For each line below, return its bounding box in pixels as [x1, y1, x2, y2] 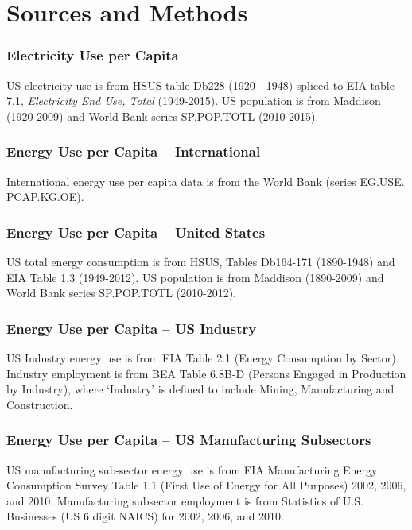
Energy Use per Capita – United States [6, 222, 266, 242]
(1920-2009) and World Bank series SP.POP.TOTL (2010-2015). [6, 107, 319, 124]
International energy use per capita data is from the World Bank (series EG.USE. [6, 172, 405, 189]
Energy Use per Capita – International [6, 141, 261, 161]
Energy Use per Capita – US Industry [6, 318, 257, 338]
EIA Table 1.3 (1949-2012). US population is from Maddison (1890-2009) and [6, 269, 384, 285]
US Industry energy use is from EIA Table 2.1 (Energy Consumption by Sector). [6, 350, 399, 366]
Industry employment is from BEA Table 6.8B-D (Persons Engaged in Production [6, 365, 406, 381]
